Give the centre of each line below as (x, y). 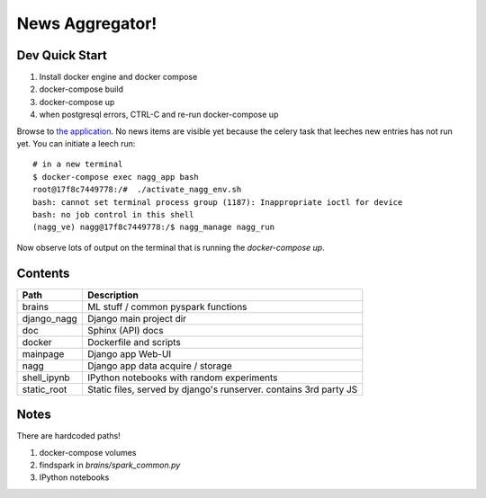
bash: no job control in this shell (113, 214)
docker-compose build (81, 89)
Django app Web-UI (129, 353)
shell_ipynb (46, 378)
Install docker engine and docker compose (118, 77)
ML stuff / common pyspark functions (167, 307)
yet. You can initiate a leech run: (76, 144)
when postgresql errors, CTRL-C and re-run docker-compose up (159, 115)
